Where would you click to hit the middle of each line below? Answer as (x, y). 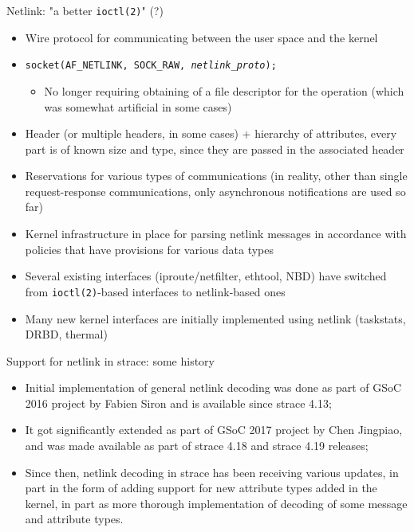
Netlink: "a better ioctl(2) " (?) (85, 10)
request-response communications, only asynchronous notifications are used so (215, 191)
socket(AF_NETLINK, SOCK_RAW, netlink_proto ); (151, 66)
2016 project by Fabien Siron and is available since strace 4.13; (178, 403)
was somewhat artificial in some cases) (138, 106)
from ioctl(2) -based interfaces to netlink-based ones (155, 291)
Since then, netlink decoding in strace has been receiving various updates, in (212, 472)
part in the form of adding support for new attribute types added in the (201, 488)
